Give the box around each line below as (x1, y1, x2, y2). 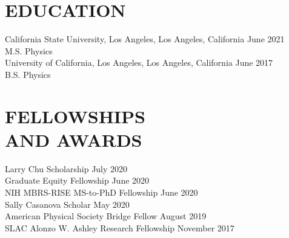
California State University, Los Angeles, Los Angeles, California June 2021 (5, 33, 285, 45)
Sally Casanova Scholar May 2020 (5, 198, 130, 210)
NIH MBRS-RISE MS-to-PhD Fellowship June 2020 (5, 186, 198, 198)
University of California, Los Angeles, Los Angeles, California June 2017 (5, 56, 273, 69)
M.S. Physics (5, 44, 53, 57)
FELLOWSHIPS (5, 103, 145, 128)
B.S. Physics (5, 68, 51, 80)
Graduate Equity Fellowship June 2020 (5, 174, 150, 187)
